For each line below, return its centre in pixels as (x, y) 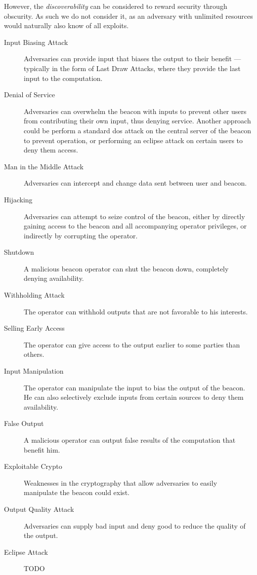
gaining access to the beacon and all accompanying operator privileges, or (135, 226)
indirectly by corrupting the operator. (81, 235)
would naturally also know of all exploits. (66, 25)
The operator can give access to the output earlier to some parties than (132, 344)
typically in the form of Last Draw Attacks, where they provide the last (132, 68)
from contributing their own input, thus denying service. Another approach (137, 121)
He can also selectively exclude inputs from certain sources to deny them (134, 397)
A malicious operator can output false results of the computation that (130, 440)
